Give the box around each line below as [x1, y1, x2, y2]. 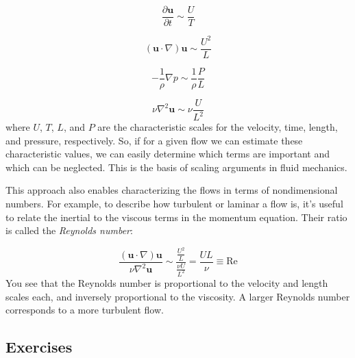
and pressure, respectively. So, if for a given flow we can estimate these [5, 133, 303, 147]
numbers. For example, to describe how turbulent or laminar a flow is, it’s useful [5, 196, 343, 211]
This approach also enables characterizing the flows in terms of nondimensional [5, 183, 338, 197]
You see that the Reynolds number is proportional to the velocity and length [5, 276, 328, 290]
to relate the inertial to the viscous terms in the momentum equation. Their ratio [5, 209, 347, 224]
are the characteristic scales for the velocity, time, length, [97, 120, 338, 134]
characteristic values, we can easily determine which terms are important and [5, 146, 330, 161]
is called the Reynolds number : [5, 223, 133, 238]
